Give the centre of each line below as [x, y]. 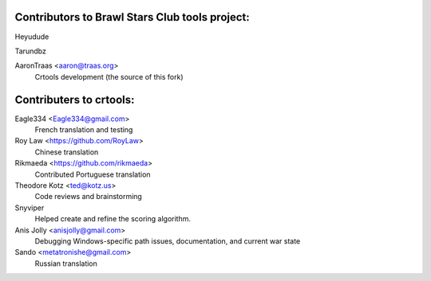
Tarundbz [31, 51]
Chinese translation [67, 152]
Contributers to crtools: [75, 100]
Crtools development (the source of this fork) [109, 76]
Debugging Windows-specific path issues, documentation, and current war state [168, 241]
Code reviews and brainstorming [89, 197]
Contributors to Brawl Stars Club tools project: [132, 17]
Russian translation [66, 263]
